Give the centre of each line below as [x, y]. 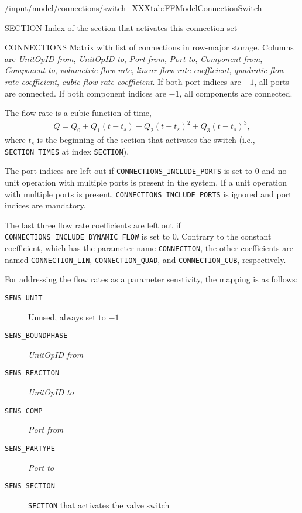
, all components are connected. [236, 93]
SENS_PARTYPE [30, 448]
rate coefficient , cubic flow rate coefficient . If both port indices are [123, 81]
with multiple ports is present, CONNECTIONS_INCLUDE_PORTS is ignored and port [148, 194]
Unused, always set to [67, 317]
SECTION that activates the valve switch [99, 505]
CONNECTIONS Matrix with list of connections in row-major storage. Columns [149, 47]
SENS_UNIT [24, 298]
